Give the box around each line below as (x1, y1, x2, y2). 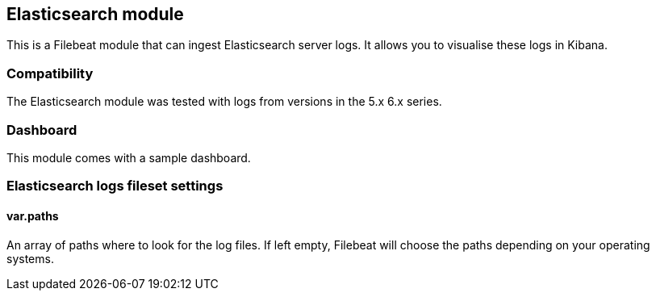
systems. (6, 251, 54, 266)
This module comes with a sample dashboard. (6, 150, 251, 165)
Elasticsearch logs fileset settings (6, 178, 224, 195)
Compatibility (6, 65, 94, 82)
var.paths (6, 208, 59, 223)
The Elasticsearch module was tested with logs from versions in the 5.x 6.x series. (6, 94, 442, 109)
